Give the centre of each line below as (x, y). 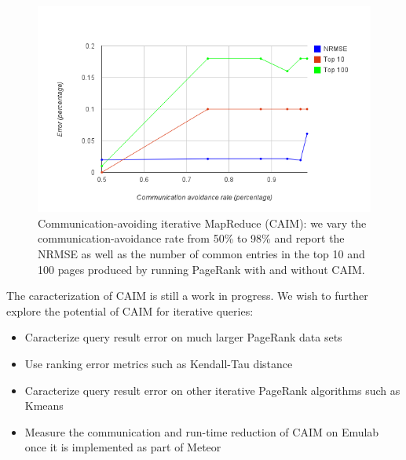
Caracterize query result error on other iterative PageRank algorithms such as (212, 390)
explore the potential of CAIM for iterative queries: (130, 310)
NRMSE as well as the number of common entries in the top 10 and (201, 253)
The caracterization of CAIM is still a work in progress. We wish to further (187, 296)
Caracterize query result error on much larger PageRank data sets (183, 337)
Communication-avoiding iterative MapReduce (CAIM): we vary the (202, 223)
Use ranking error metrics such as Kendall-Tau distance (159, 363)
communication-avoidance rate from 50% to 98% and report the (191, 238)
